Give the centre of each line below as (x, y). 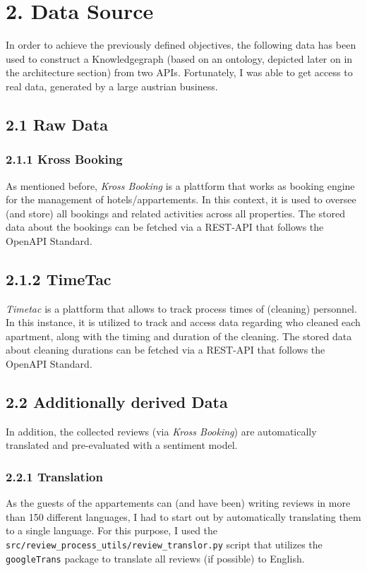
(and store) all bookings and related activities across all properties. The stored (176, 213)
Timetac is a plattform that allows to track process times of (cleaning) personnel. (181, 308)
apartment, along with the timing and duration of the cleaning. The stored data (179, 336)
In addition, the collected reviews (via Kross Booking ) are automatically (161, 431)
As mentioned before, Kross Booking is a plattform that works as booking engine (180, 185)
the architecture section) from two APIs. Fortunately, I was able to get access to (179, 72)
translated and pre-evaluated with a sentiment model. (122, 445)
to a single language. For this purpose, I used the (112, 530)
